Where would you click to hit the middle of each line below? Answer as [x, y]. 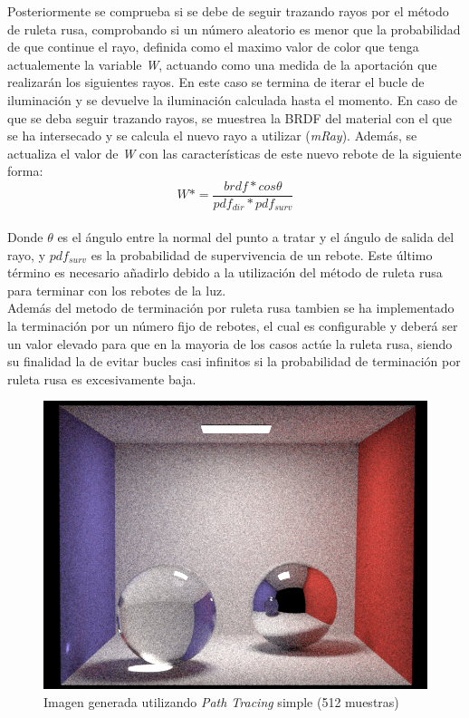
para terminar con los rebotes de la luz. [117, 290]
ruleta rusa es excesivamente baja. [102, 378]
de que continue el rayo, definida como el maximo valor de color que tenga [213, 47]
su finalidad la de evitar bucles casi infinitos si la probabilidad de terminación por [234, 361]
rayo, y [27, 254]
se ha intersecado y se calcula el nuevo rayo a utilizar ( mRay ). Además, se [212, 136]
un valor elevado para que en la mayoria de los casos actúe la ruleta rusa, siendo [230, 343]
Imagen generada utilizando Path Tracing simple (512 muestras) [221, 701]
